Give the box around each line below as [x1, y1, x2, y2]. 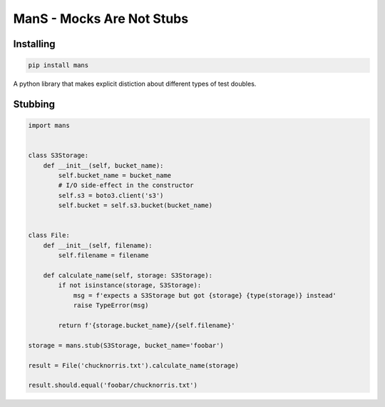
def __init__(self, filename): [43, 241, 153, 249]
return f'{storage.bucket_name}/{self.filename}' [58, 321, 235, 329]
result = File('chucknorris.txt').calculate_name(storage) [28, 361, 239, 369]
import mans [28, 121, 71, 130]
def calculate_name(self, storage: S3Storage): [43, 271, 213, 279]
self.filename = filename [58, 251, 149, 260]
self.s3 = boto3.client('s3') [58, 191, 164, 199]
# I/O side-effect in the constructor [58, 181, 194, 189]
